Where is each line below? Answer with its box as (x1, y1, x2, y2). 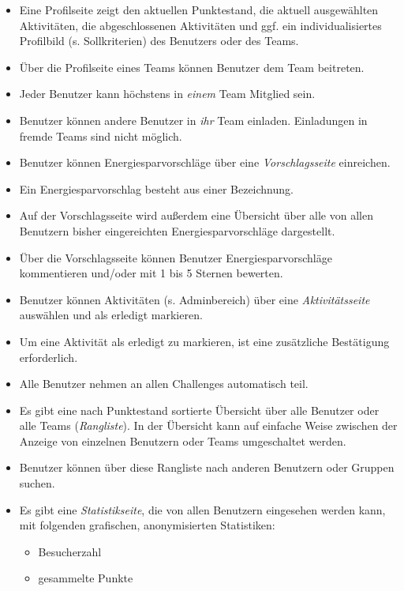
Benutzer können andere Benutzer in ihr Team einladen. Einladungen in (19, 111, 368, 128)
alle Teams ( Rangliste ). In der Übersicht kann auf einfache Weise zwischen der (19, 417, 398, 434)
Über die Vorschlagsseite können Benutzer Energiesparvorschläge (19, 249, 332, 265)
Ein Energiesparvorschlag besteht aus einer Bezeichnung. (19, 180, 294, 197)
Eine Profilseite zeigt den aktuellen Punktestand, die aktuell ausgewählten (19, 2, 379, 17)
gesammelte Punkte (38, 570, 133, 586)
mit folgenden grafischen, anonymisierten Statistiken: (19, 517, 275, 533)
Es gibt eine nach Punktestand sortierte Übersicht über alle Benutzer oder (19, 401, 380, 418)
